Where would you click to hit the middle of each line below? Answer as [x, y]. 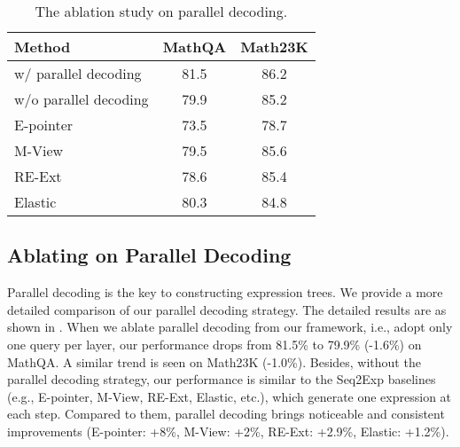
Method [43, 47]
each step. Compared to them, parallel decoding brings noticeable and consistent [226, 414]
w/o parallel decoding [82, 99]
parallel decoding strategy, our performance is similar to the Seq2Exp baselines [222, 379]
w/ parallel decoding [78, 73]
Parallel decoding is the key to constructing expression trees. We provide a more [225, 292]
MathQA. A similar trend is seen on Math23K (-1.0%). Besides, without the [214, 361]
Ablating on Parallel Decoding [149, 255]
